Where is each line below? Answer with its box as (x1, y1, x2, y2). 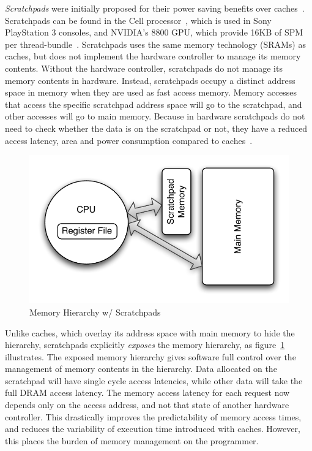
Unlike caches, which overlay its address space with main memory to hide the (5, 326, 295, 339)
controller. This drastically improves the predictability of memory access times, (5, 410, 302, 423)
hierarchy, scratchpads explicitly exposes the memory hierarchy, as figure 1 (5, 338, 285, 351)
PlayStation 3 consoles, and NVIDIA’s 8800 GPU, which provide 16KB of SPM (5, 26, 303, 39)
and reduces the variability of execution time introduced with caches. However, (5, 422, 300, 435)
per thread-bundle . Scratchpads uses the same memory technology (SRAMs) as (5, 37, 306, 50)
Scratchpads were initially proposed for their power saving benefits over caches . (5, 2, 305, 14)
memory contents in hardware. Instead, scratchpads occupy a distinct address (5, 74, 295, 86)
